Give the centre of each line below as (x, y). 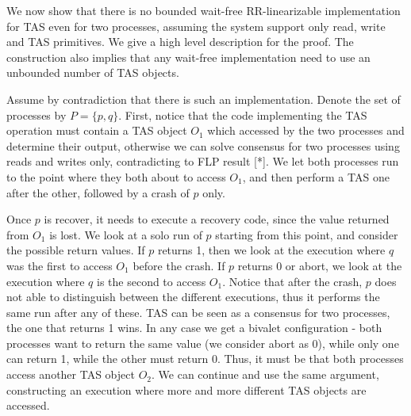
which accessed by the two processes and (306, 130)
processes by (36, 114)
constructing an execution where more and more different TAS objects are (186, 389)
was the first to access (60, 265)
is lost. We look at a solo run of (126, 234)
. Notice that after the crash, (292, 281)
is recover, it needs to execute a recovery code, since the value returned (217, 219)
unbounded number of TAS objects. (93, 73)
